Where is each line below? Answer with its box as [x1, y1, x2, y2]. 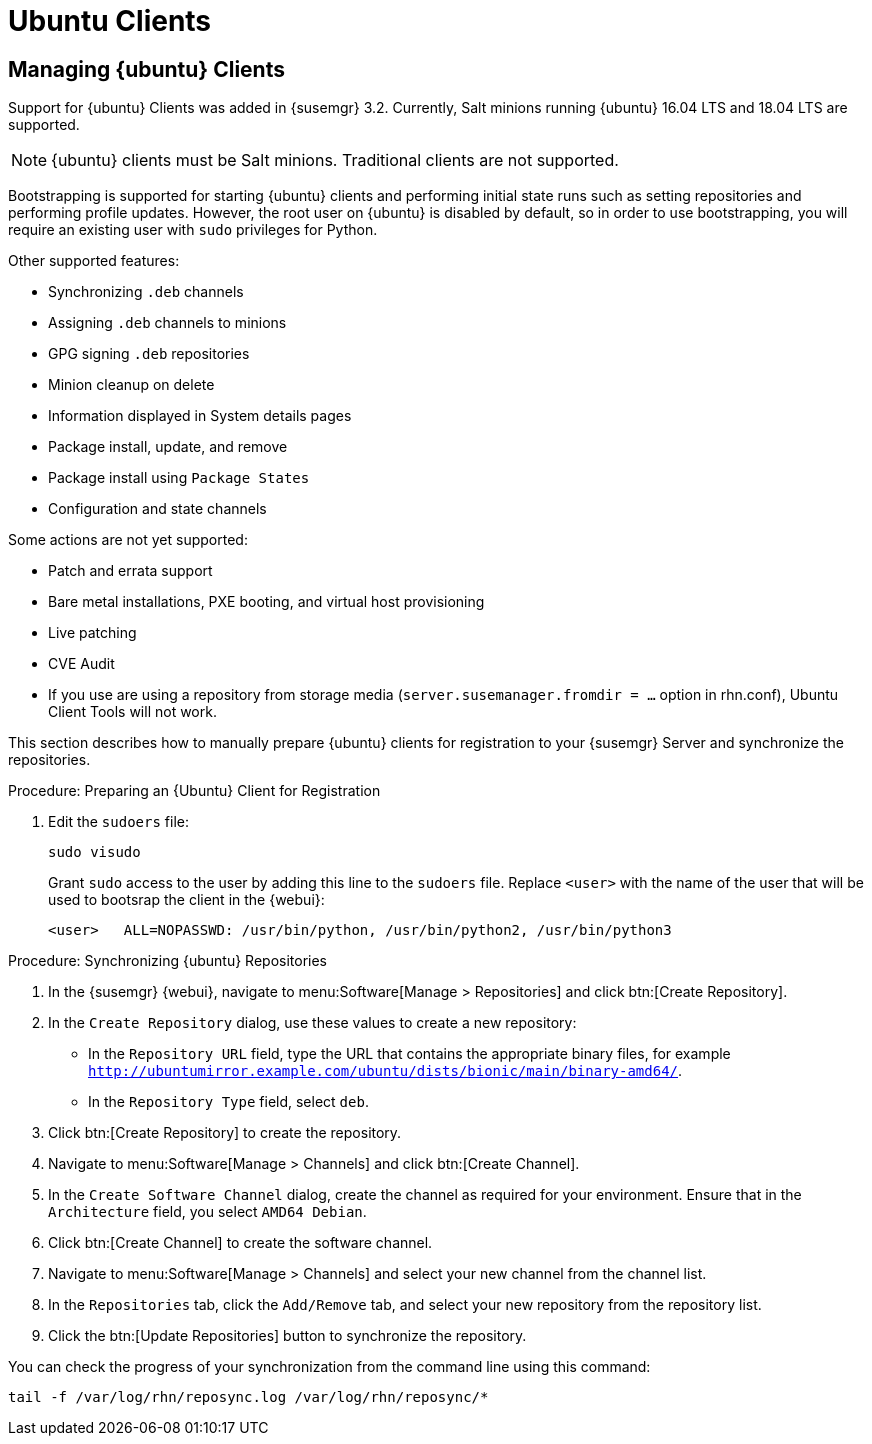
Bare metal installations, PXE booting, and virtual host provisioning [48, 593, 485, 611]
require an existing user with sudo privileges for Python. [8, 221, 378, 239]
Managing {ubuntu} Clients [8, 56, 285, 82]
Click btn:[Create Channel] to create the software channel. [48, 1234, 433, 1252]
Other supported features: [8, 252, 180, 270]
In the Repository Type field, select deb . [88, 1093, 369, 1111]
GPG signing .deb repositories [48, 345, 250, 363]
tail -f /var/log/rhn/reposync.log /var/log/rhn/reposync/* [8, 1389, 489, 1406]
